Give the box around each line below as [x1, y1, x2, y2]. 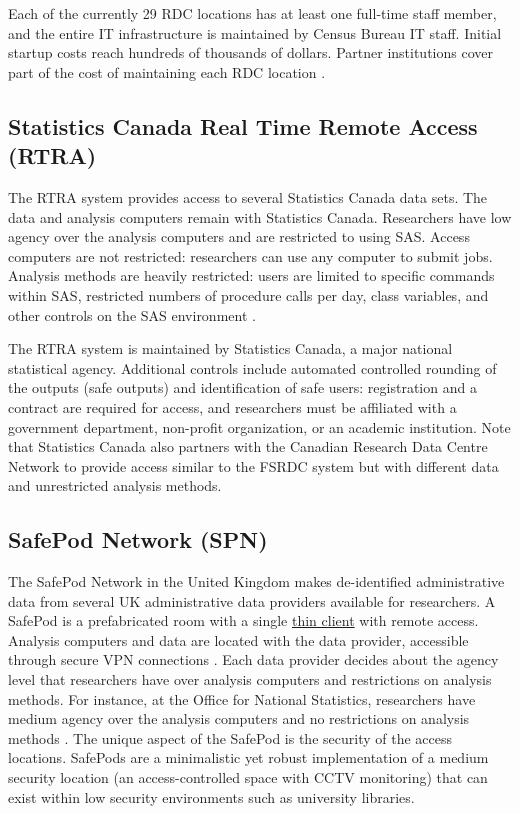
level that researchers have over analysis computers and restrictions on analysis [8, 669, 492, 690]
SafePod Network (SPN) [8, 524, 268, 555]
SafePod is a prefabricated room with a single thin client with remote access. [8, 610, 479, 631]
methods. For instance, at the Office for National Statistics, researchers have [8, 688, 476, 709]
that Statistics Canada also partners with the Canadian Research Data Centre [8, 436, 488, 457]
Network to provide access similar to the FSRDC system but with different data [8, 455, 499, 476]
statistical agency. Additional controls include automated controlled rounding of [8, 357, 497, 378]
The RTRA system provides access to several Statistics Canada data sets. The [8, 186, 488, 207]
